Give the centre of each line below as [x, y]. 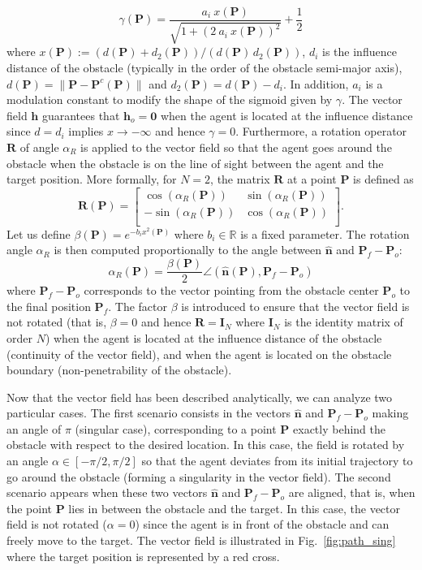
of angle [39, 147]
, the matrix [240, 179]
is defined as [383, 179]
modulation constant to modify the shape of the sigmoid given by [170, 99]
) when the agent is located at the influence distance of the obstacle [213, 337]
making [390, 413]
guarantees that [81, 115]
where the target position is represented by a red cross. [143, 556]
